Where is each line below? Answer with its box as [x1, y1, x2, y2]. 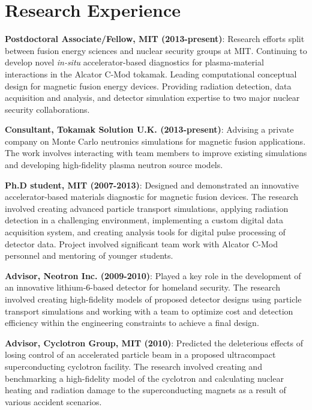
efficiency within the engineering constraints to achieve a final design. [5, 316, 259, 329]
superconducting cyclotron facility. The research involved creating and [5, 360, 262, 372]
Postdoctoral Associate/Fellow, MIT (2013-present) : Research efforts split [5, 32, 305, 45]
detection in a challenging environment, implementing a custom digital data [5, 214, 284, 226]
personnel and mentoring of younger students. [5, 249, 173, 262]
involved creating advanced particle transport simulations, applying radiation [5, 202, 289, 214]
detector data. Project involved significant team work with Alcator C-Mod [5, 237, 278, 250]
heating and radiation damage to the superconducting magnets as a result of [5, 384, 286, 396]
